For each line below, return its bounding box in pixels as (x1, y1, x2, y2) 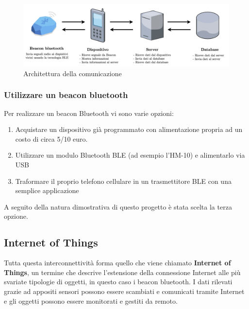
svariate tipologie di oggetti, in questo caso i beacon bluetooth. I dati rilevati (4, 276, 232, 287)
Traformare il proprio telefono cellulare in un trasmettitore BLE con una (15, 176, 232, 186)
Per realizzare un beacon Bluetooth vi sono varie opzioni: (4, 108, 174, 118)
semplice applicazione (15, 185, 79, 195)
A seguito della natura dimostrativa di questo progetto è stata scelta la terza (4, 201, 232, 211)
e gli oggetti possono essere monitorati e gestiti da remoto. (4, 295, 178, 306)
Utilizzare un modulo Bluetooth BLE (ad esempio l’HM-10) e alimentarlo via (15, 150, 245, 160)
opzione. (4, 211, 28, 221)
